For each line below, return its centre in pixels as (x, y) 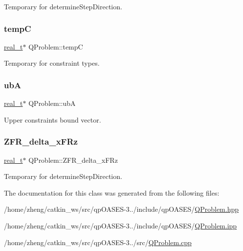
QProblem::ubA (52, 103)
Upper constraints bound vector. (53, 119)
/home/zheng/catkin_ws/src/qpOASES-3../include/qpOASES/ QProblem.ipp (121, 226)
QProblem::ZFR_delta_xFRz (73, 160)
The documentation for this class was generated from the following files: (112, 192)
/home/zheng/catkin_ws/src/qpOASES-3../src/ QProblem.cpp (98, 242)
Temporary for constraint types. (52, 63)
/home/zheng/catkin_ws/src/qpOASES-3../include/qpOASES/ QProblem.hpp (121, 209)
